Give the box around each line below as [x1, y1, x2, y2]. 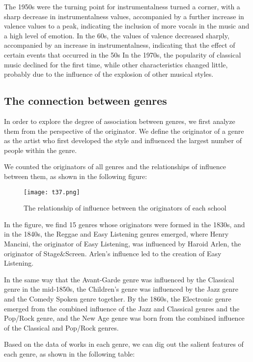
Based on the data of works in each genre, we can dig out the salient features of [4, 339, 244, 349]
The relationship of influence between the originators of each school [24, 203, 226, 213]
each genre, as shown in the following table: [4, 348, 135, 359]
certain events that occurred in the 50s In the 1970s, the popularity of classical [4, 49, 241, 60]
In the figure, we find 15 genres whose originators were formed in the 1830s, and [4, 219, 245, 229]
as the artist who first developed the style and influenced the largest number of [4, 135, 242, 146]
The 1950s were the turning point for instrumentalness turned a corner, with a [4, 1, 240, 11]
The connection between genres [4, 93, 167, 108]
